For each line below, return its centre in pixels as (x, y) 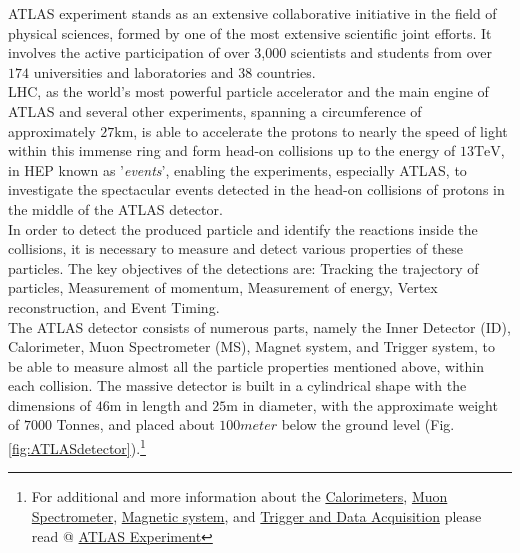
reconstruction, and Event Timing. (114, 306)
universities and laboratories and (133, 71)
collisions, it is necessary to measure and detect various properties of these (236, 248)
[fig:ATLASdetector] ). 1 (77, 446)
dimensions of (49, 404)
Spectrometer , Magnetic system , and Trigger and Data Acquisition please (256, 515)
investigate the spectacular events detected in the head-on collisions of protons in (256, 189)
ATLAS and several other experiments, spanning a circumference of (215, 110)
